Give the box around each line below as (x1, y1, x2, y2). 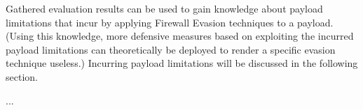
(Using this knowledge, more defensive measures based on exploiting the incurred (6, 29, 354, 43)
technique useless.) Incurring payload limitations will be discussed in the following (6, 56, 358, 70)
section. (6, 69, 38, 84)
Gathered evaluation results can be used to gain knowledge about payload (6, 1, 323, 15)
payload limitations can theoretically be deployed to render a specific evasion (6, 42, 336, 56)
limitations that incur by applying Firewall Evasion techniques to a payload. (6, 15, 334, 29)
